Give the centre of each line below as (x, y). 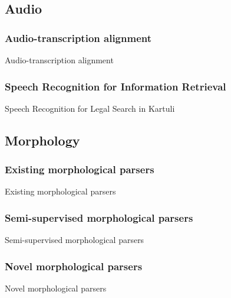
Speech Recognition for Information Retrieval (115, 86)
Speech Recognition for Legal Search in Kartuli (90, 108)
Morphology (42, 140)
